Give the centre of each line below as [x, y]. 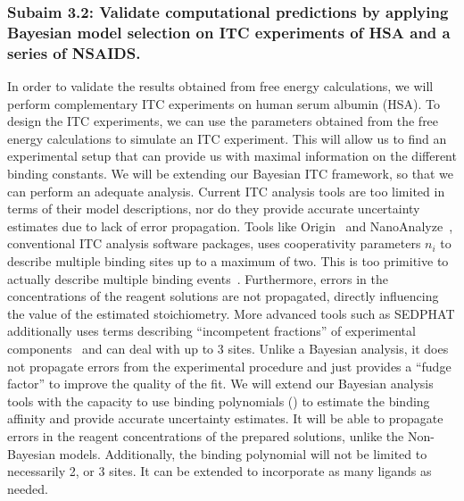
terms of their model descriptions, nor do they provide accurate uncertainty [214, 209]
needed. [28, 488]
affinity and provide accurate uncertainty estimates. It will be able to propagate [225, 418]
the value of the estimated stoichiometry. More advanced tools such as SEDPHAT [231, 313]
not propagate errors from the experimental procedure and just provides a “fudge [229, 366]
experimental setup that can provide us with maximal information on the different [232, 156]
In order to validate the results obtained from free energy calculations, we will [220, 86]
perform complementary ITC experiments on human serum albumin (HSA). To [224, 103]
